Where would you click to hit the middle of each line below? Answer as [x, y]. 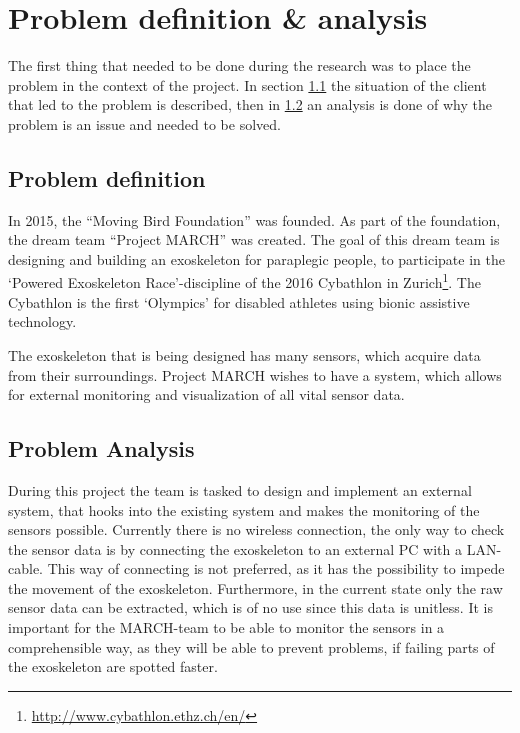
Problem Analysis [101, 448]
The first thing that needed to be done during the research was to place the [239, 65]
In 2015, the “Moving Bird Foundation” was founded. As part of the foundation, [254, 219]
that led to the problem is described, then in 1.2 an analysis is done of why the [250, 104]
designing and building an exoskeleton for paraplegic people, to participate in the [256, 258]
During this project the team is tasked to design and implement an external [240, 489]
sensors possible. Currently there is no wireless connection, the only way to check [256, 529]
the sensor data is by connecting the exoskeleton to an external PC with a [235, 548]
